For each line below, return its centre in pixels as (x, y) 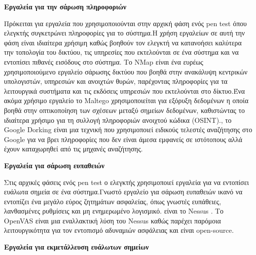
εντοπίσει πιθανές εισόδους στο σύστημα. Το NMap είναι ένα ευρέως (104, 61)
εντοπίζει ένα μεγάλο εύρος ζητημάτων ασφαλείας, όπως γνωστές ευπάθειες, (113, 201)
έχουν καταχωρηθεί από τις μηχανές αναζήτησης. (73, 149)
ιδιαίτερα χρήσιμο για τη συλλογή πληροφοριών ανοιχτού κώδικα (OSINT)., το (118, 120)
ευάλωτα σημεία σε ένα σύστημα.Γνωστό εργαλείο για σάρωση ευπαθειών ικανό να (123, 192)
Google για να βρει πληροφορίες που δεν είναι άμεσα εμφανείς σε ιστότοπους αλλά (123, 139)
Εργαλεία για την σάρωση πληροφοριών (65, 6)
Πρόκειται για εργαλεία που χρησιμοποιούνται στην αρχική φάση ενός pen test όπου (126, 23)
